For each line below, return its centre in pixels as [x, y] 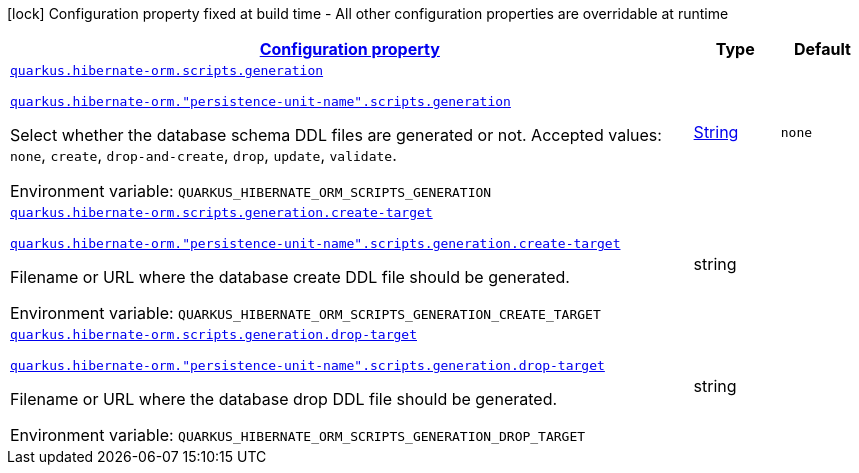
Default [822, 49]
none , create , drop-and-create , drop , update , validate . [203, 155]
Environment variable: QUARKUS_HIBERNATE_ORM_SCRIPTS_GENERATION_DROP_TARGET [298, 435]
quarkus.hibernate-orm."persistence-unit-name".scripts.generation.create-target [315, 243]
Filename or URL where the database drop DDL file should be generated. [284, 399]
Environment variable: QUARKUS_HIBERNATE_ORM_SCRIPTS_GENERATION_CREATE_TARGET [305, 313]
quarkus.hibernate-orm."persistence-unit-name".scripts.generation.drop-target [307, 365]
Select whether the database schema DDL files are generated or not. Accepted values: [336, 135]
